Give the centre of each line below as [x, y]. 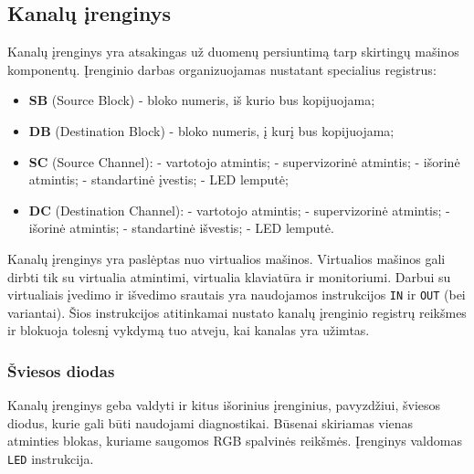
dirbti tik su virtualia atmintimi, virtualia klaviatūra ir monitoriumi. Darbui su [229, 276]
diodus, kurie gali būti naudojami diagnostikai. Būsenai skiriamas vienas [211, 422]
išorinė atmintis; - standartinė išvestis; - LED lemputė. [181, 228]
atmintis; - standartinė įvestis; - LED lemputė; [158, 179]
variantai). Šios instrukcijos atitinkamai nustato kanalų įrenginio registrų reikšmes [237, 312]
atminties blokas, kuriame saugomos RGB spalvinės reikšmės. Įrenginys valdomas [235, 441]
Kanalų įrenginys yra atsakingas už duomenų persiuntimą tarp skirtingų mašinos [233, 52]
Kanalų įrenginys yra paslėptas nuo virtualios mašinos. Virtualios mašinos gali [226, 258]
